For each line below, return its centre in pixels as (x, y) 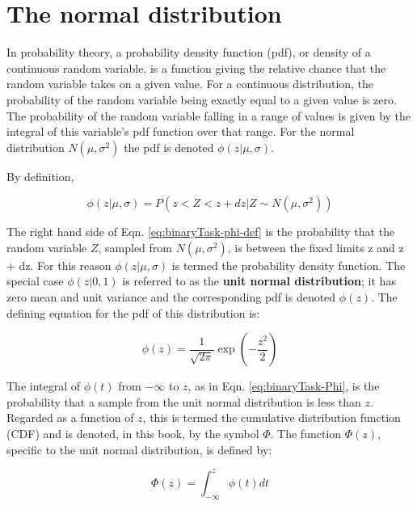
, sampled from (135, 247)
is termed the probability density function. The (289, 265)
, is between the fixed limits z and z (316, 247)
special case (35, 281)
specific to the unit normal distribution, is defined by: (139, 449)
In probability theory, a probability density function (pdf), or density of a (189, 52)
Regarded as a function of (70, 417)
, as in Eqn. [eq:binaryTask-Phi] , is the (284, 386)
